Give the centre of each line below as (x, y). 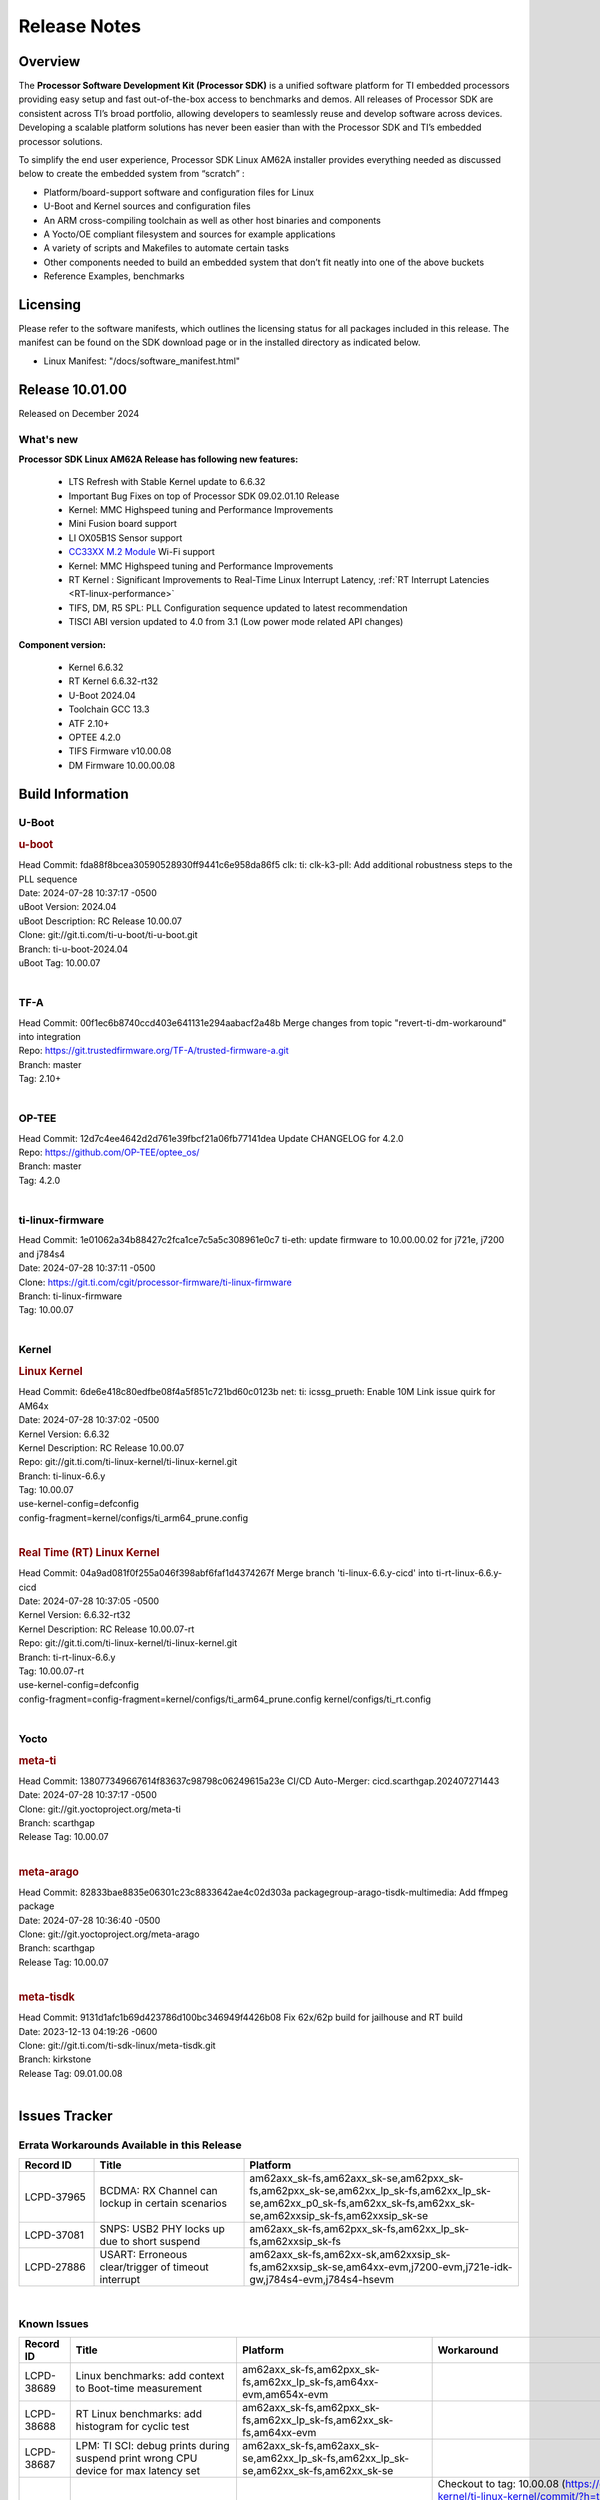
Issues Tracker (66, 2115)
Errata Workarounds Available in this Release (130, 2145)
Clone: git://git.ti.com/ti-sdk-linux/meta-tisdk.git (117, 2045)
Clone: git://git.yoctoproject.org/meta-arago (109, 1934)
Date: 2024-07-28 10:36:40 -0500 (89, 1920)
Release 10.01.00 (72, 389)
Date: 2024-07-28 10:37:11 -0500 (87, 1268)
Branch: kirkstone (55, 2059)
